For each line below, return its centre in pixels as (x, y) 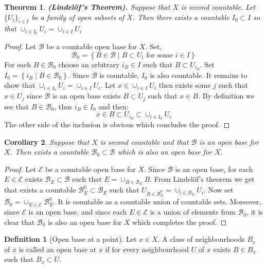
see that (17, 106)
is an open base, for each (214, 169)
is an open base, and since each (78, 212)
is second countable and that (144, 141)
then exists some (185, 85)
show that (20, 85)
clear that (20, 222)
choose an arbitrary (89, 64)
